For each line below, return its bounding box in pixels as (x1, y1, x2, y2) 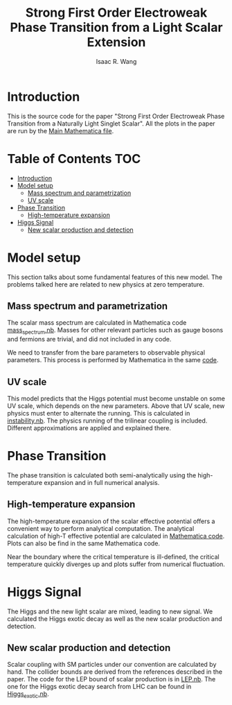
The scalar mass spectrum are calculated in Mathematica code (7, 318, 187, 327)
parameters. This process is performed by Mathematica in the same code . (7, 356, 219, 364)
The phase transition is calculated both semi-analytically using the (7, 470, 197, 479)
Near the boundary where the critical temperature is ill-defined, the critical (7, 552, 220, 561)
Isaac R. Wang (96, 57, 137, 65)
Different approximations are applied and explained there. (7, 423, 172, 432)
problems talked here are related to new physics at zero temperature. (7, 280, 205, 289)
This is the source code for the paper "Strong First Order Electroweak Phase (7, 112, 225, 120)
